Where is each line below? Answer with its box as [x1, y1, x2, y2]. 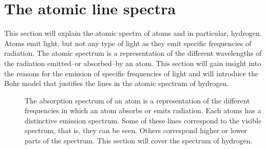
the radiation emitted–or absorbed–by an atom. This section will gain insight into [4, 57, 261, 68]
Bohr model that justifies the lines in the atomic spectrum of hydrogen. [4, 78, 229, 89]
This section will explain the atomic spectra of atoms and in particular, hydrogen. [4, 28, 262, 38]
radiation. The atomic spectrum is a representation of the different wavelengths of [4, 48, 262, 58]
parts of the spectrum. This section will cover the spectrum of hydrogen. [25, 135, 253, 146]
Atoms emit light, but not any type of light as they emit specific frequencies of [4, 37, 252, 48]
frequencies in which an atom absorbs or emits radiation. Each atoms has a [25, 105, 261, 116]
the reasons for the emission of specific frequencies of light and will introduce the [4, 68, 258, 78]
